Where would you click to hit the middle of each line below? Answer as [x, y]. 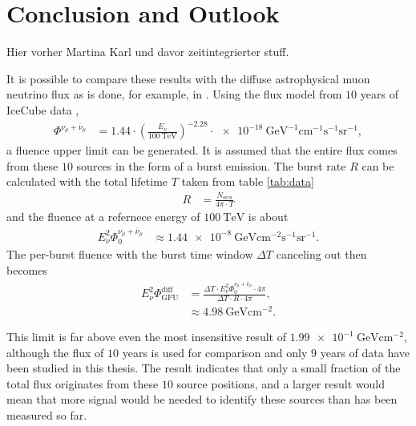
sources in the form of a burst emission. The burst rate [211, 165]
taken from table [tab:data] [248, 181]
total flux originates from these [83, 383]
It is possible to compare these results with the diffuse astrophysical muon [188, 78]
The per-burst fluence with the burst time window [130, 254]
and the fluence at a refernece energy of [103, 217]
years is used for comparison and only [215, 352]
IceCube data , [43, 109]
